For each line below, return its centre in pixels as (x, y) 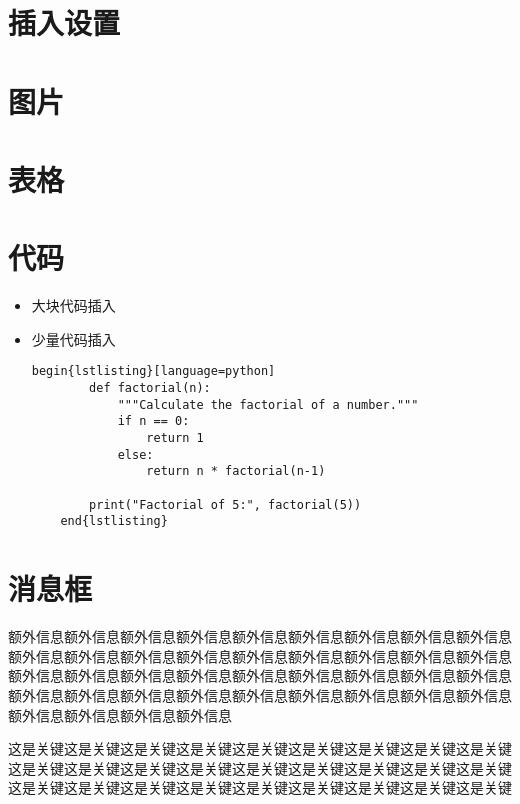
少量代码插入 (73, 338)
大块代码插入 (73, 305)
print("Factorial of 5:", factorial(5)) (225, 504)
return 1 (175, 438)
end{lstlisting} (114, 521)
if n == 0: (153, 421)
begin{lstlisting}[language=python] (153, 371)
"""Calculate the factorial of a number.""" (268, 404)
